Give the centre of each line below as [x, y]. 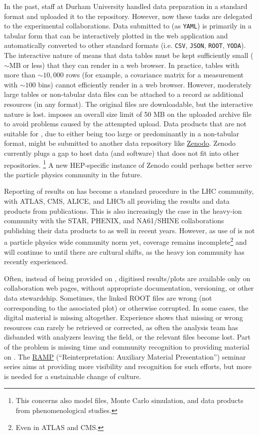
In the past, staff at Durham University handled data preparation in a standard [126, 6]
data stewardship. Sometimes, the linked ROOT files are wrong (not [108, 298]
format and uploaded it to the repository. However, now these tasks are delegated [128, 16]
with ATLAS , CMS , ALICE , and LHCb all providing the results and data [117, 201]
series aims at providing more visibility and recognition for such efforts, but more [128, 366]
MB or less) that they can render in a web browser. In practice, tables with [124, 65]
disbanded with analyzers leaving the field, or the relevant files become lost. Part [127, 337]
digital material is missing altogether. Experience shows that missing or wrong [124, 317]
